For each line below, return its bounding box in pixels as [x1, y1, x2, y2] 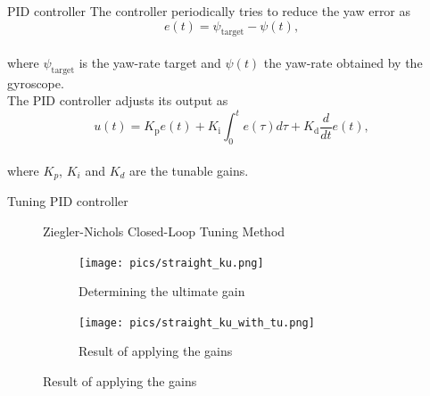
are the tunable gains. [129, 161, 249, 179]
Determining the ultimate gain [79, 282, 245, 301]
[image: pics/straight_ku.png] [79, 256, 264, 269]
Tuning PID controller [7, 192, 128, 210]
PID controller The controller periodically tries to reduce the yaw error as [7, 2, 411, 20]
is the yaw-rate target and [79, 53, 221, 71]
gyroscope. [7, 73, 64, 92]
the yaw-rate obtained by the [263, 53, 423, 71]
